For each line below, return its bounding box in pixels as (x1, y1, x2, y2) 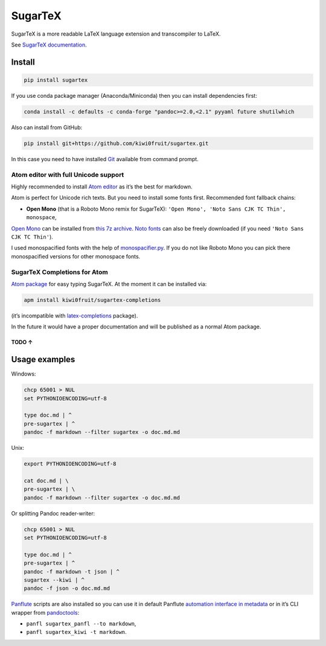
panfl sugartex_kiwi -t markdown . (26, 628, 127, 636)
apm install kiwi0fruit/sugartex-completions (24, 296, 161, 303)
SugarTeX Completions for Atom (11, 267, 108, 276)
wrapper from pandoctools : (11, 609, 80, 616)
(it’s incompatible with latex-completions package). (11, 312, 138, 319)
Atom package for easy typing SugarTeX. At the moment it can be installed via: (11, 280, 207, 287)
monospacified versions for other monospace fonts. (11, 252, 141, 260)
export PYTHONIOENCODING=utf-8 (24, 461, 117, 467)
